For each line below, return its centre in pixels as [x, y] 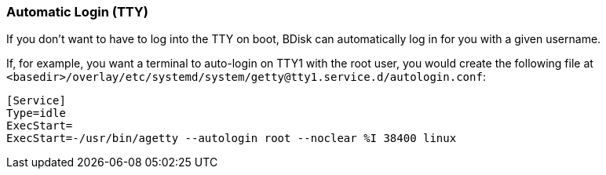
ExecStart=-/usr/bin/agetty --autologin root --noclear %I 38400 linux [232, 139]
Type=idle [36, 113]
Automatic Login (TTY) [77, 12]
